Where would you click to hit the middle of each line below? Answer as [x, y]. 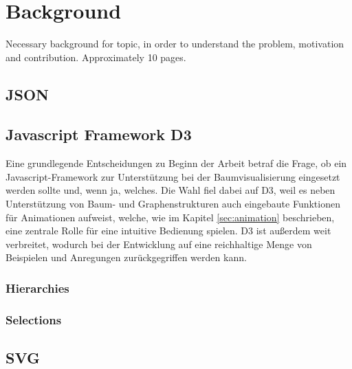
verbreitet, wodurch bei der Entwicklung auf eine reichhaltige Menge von [159, 244]
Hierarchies [37, 288]
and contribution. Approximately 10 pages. [96, 57]
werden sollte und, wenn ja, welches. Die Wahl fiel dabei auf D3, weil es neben [170, 190]
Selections [34, 319]
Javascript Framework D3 [99, 134]
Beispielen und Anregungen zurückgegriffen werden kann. [126, 257]
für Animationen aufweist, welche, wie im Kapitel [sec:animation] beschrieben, [170, 217]
